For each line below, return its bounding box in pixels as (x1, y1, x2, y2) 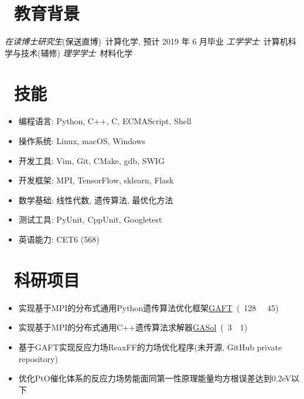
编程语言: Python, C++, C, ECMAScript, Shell (18, 115, 192, 127)
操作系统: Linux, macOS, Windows (18, 135, 146, 147)
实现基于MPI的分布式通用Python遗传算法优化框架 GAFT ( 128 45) (18, 301, 279, 313)
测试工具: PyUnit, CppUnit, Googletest (18, 213, 162, 226)
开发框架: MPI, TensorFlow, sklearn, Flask (18, 174, 174, 186)
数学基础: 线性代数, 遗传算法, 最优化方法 (18, 193, 173, 206)
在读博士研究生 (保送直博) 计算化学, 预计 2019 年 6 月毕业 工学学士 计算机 (5, 35, 288, 47)
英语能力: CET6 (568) (18, 233, 100, 245)
